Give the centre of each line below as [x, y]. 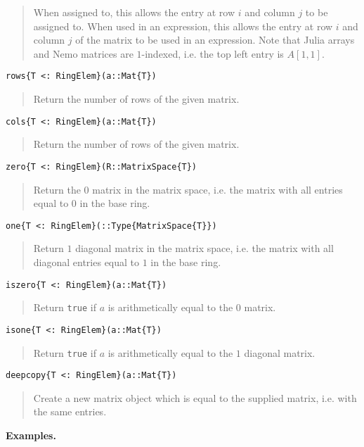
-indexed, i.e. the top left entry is [213, 53]
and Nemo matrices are [83, 53]
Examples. [31, 435]
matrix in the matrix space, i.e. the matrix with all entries [217, 189]
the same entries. [70, 411]
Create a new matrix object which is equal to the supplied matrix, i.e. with [195, 397]
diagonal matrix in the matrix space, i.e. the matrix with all [204, 248]
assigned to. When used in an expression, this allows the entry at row [183, 26]
